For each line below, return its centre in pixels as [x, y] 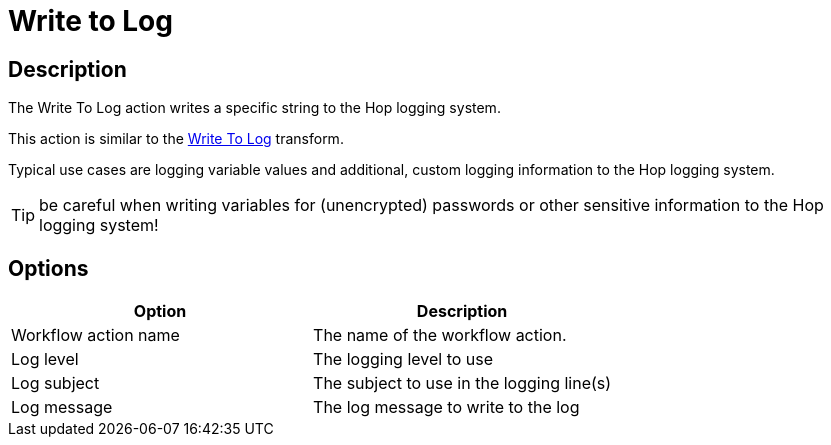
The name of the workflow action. [440, 335]
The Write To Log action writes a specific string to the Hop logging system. [254, 108]
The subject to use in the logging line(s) [462, 383]
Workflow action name [95, 335]
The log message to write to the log [446, 407]
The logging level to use [403, 359]
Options [48, 268]
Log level [45, 359]
